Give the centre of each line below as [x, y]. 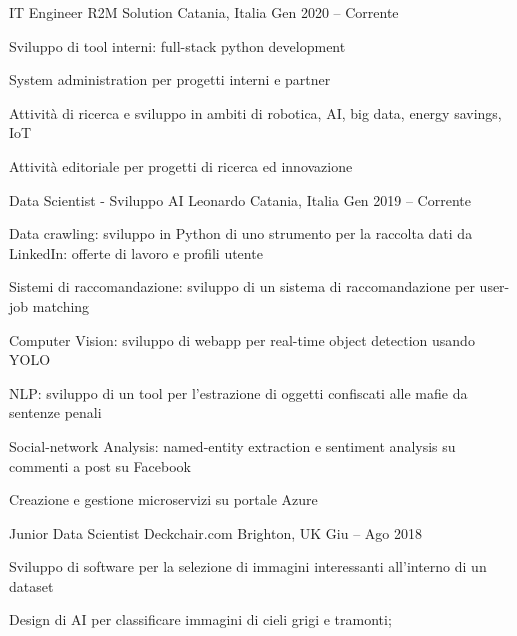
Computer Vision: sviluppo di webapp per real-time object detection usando [242, 339]
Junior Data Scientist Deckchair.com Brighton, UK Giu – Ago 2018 [215, 532]
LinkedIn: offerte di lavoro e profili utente [136, 252]
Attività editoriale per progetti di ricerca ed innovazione [181, 165]
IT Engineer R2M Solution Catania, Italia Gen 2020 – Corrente [204, 12]
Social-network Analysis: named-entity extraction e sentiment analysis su [232, 445]
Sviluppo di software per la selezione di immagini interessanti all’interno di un [248, 566]
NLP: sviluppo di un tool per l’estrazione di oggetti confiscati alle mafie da [238, 392]
